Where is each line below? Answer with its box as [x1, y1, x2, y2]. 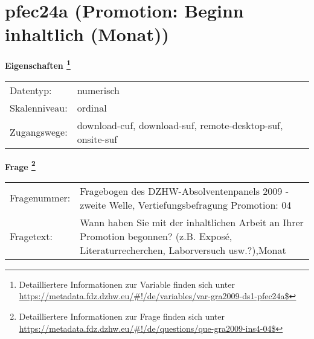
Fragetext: [10, 229, 53, 243]
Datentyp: [10, 83, 52, 97]
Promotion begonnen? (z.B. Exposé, [80, 229, 232, 243]
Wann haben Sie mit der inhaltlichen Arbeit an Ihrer [80, 215, 304, 229]
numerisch [77, 83, 120, 97]
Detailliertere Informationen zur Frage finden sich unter [19, 310, 225, 322]
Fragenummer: [10, 191, 71, 205]
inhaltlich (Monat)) [5, 22, 169, 46]
